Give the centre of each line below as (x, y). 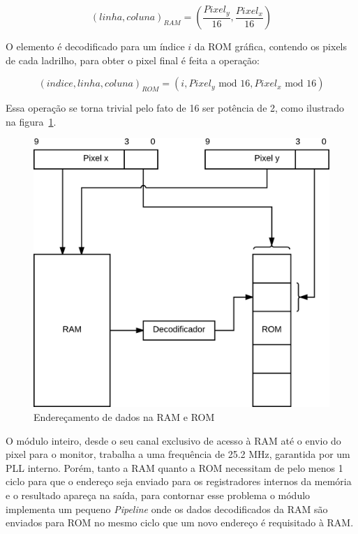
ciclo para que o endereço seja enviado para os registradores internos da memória (179, 481)
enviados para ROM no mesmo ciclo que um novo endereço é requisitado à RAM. (180, 522)
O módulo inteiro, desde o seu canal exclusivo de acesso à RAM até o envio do (173, 440)
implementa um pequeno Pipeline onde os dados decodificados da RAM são (167, 509)
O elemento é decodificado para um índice (95, 46)
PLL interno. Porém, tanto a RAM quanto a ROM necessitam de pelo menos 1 (174, 467)
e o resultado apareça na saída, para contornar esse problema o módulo (158, 495)
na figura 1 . (31, 121)
